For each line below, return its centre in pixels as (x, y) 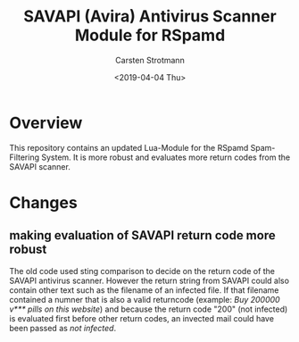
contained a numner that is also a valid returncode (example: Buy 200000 (145, 299)
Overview (46, 123)
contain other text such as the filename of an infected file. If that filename (144, 290)
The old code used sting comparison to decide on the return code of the (142, 271)
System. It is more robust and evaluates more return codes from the (166, 157)
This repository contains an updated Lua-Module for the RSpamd (129, 147)
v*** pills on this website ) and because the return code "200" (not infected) (149, 309)
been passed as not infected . (63, 328)
